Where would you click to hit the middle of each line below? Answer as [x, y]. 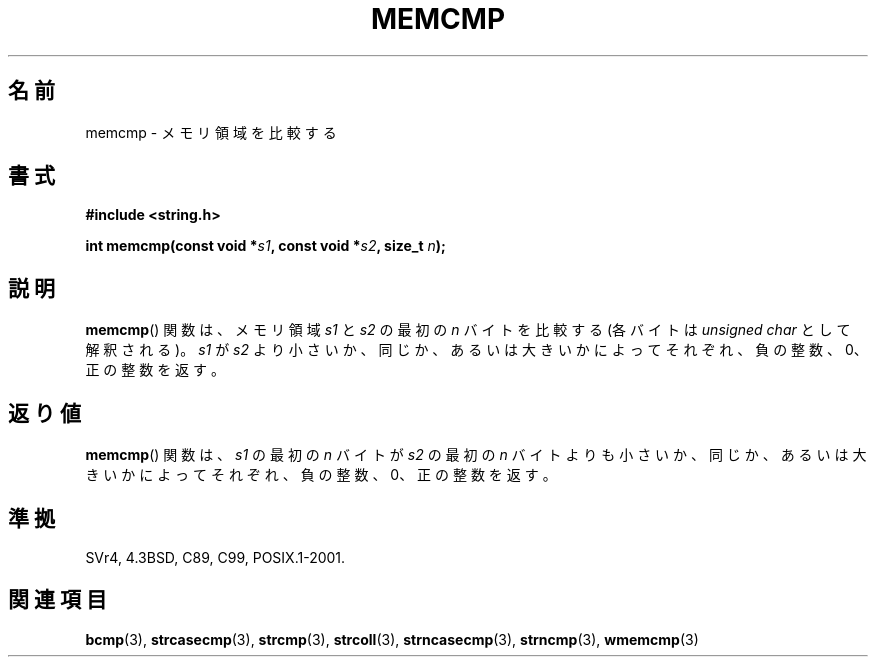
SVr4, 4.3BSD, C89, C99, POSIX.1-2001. [215, 557]
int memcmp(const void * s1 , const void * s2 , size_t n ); [265, 246]
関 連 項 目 [57, 600]
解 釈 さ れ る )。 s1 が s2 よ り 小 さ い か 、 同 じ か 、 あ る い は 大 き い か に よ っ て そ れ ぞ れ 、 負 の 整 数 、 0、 [476, 350]
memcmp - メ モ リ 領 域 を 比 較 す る [211, 132]
